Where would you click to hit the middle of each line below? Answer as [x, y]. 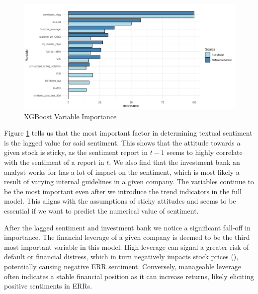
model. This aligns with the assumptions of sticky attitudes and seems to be [120, 201]
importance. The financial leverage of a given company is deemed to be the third [127, 237]
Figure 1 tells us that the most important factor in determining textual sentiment [128, 133]
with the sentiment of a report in [54, 162]
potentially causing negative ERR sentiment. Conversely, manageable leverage [123, 266]
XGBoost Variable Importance [70, 116]
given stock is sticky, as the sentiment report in [76, 152]
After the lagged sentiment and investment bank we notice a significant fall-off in [128, 227]
